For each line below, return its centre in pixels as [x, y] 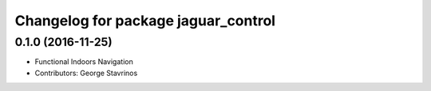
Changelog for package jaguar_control [145, 21]
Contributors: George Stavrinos [86, 73]
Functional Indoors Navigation [84, 62]
